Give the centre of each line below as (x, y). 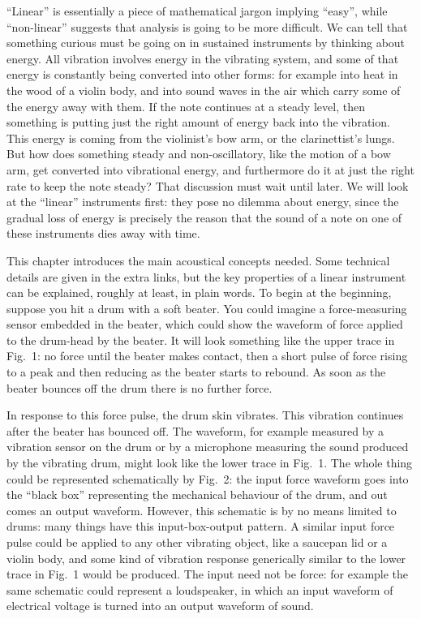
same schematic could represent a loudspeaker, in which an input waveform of (200, 589)
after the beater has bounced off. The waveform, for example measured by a (195, 430)
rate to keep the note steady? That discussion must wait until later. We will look (208, 185)
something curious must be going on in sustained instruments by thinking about (206, 43)
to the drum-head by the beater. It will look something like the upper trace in (201, 340)
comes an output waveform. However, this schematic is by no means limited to (202, 510)
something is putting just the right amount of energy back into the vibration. (198, 122)
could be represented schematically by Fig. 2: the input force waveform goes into (208, 478)
